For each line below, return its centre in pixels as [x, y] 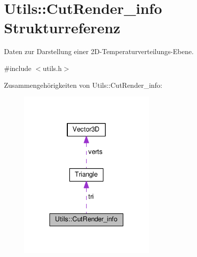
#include [18, 68]
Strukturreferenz [62, 28]
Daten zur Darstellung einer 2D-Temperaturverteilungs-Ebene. [99, 51]
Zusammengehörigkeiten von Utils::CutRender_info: [83, 85]
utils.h [52, 68]
